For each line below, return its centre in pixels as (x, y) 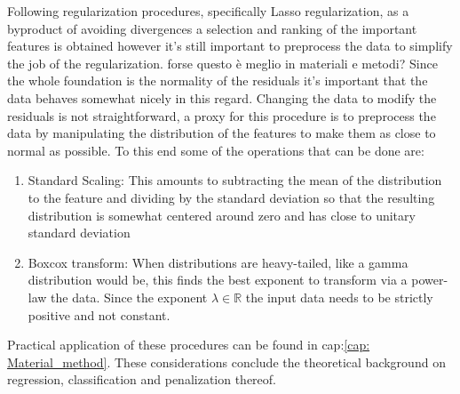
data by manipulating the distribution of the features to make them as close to (222, 133)
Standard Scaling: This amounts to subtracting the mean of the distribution (235, 180)
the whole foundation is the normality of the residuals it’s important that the (218, 80)
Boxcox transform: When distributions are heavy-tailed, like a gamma (218, 262)
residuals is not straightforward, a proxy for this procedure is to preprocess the (222, 115)
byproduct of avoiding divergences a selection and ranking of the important (212, 28)
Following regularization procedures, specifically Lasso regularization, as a (208, 11)
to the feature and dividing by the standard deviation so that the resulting (231, 197)
